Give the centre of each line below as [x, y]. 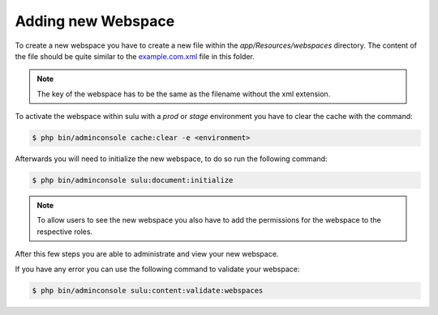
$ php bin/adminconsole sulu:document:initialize [133, 181]
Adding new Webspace [95, 21]
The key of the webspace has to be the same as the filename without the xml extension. [184, 94]
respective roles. [65, 232]
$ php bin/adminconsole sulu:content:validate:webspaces [148, 290]
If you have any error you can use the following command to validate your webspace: [157, 269]
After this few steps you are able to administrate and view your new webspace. [147, 254]
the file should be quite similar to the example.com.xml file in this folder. [135, 56]
